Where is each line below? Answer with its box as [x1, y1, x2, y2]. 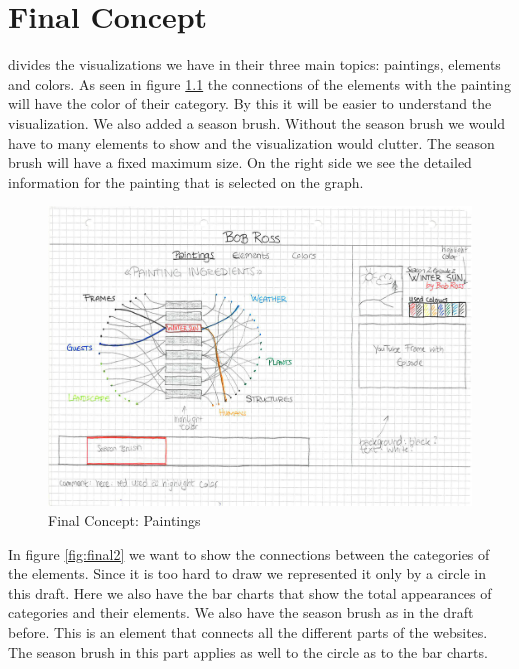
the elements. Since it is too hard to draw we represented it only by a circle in [8, 563, 486, 584]
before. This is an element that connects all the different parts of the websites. [8, 621, 488, 642]
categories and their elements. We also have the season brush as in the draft [8, 602, 474, 623]
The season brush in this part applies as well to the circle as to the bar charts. [8, 641, 488, 662]
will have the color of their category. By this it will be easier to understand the [8, 93, 492, 114]
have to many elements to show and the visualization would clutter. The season [8, 132, 495, 153]
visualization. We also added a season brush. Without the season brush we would [8, 112, 505, 133]
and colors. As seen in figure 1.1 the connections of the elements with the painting [8, 73, 511, 94]
